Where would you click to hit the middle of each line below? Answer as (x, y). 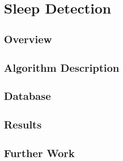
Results (23, 124)
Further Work (39, 153)
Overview (28, 39)
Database (28, 96)
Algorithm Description (62, 67)
